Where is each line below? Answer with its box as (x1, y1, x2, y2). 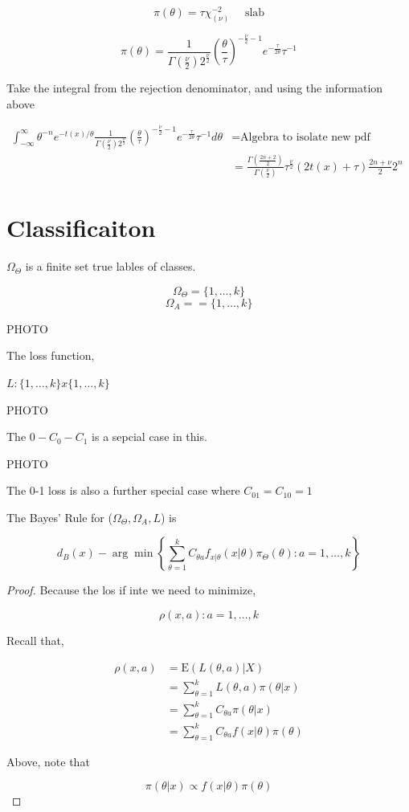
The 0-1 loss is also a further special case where (6, 482, 240, 499)
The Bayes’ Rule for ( (6, 508, 112, 525)
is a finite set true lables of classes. (25, 258, 196, 275)
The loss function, (6, 347, 95, 364)
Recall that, (6, 632, 64, 649)
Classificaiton (6, 211, 156, 244)
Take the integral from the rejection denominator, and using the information (6, 80, 383, 96)
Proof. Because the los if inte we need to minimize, (6, 581, 256, 598)
